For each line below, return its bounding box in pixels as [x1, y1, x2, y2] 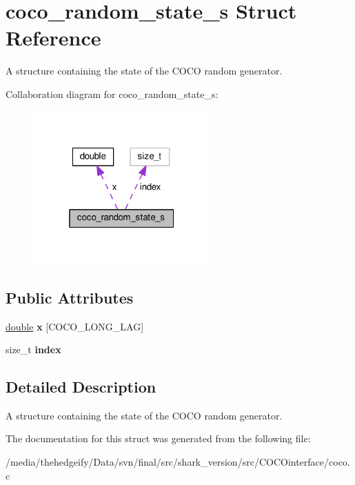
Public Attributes [6, 286, 134, 308]
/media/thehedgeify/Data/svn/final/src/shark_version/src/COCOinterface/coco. [6, 455, 350, 469]
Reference [6, 23, 101, 52]
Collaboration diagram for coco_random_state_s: [6, 86, 219, 101]
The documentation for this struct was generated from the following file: [6, 431, 311, 446]
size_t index [6, 342, 61, 357]
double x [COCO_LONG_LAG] [6, 319, 144, 333]
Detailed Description [6, 376, 156, 397]
